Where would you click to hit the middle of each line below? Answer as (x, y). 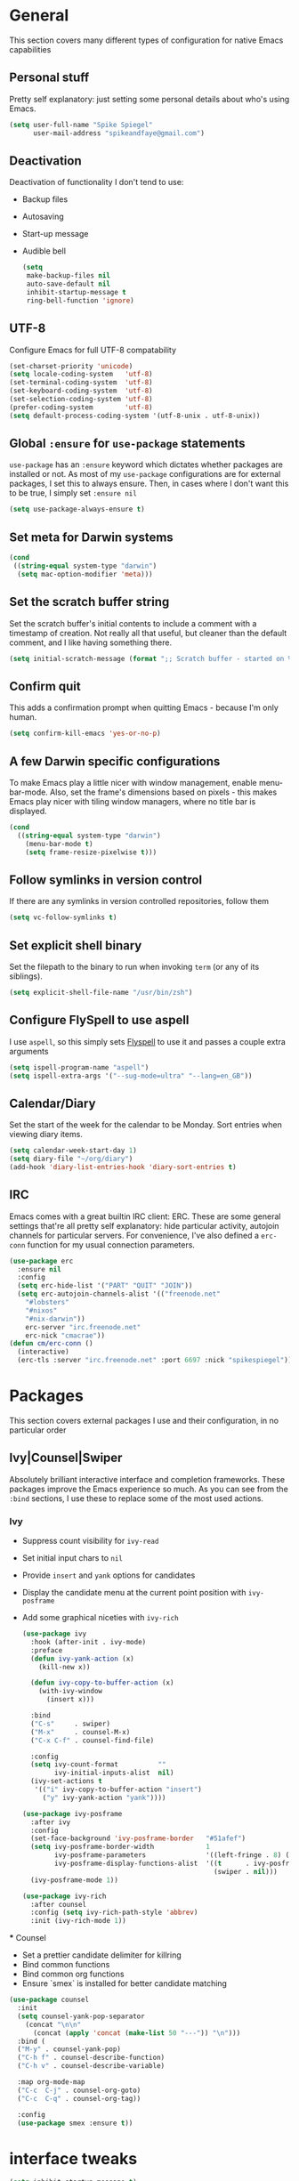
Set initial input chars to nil (72, 1558)
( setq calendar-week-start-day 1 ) (73, 1151)
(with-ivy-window (70, 1692)
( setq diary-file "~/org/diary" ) (71, 1159)
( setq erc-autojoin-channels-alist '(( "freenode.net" (119, 1294)
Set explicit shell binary (76, 945)
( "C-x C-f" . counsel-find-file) (93, 1741)
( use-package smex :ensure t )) (75, 2123)
